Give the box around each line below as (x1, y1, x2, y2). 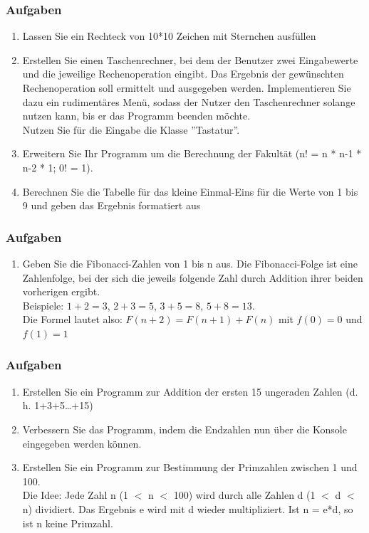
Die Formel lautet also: (22, 312, 123, 327)
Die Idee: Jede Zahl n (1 (22, 487, 128, 502)
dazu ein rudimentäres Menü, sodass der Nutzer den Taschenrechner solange (22, 94, 355, 109)
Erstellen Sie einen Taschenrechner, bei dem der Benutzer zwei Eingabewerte (22, 52, 358, 67)
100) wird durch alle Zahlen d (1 (173, 487, 316, 502)
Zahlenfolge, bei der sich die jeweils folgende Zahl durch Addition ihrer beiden (22, 270, 363, 285)
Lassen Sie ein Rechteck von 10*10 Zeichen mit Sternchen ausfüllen (22, 28, 316, 43)
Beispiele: (22, 297, 64, 312)
